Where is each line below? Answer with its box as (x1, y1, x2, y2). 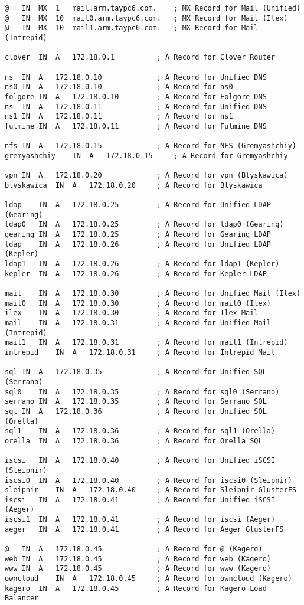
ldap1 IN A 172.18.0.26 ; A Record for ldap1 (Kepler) (5, 260, 280, 269)
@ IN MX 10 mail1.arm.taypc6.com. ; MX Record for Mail (5, 24, 259, 32)
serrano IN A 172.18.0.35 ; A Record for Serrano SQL (5, 397, 267, 406)
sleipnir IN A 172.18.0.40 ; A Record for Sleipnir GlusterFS (5, 486, 296, 495)
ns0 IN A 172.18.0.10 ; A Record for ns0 (5, 83, 233, 91)
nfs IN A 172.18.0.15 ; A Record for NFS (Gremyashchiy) (5, 142, 296, 151)
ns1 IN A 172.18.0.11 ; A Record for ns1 (5, 112, 233, 121)
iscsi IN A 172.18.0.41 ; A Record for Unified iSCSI (5, 495, 276, 504)
